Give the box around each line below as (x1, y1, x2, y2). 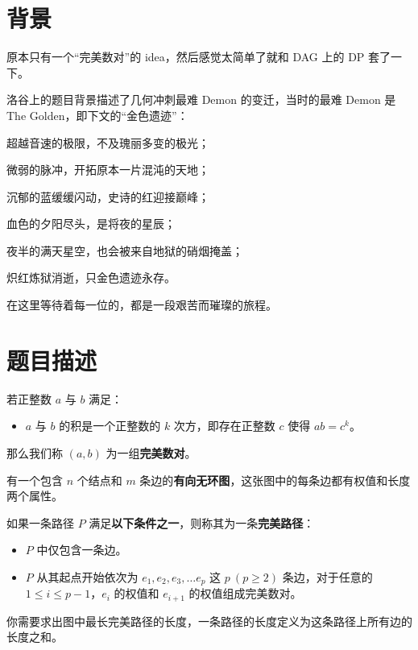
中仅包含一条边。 (36, 541, 127, 558)
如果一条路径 (6, 514, 74, 531)
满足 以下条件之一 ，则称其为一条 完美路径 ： (89, 514, 315, 531)
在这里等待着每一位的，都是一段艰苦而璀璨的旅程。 (6, 296, 277, 313)
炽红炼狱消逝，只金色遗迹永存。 (6, 269, 176, 286)
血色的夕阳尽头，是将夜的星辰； (6, 215, 176, 232)
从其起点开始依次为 (36, 568, 139, 585)
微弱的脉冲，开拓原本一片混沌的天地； (6, 161, 209, 178)
